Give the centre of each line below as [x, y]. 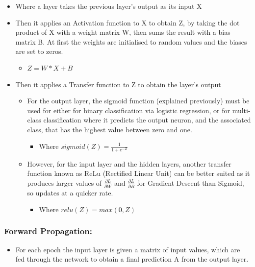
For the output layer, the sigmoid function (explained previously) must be [138, 101]
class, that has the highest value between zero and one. [110, 129]
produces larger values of [64, 182]
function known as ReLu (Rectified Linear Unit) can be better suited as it [139, 173]
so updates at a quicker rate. [70, 193]
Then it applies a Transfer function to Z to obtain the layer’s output [118, 84]
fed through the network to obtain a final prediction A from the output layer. [132, 259]
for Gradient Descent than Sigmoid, [191, 182]
